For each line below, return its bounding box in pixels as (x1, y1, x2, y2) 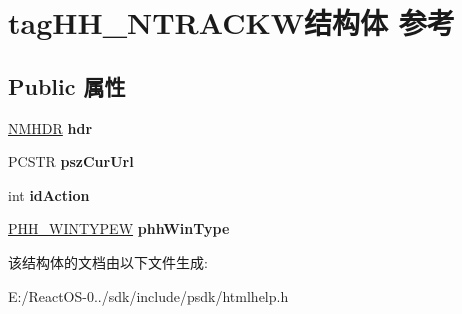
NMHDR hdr (8, 117, 93, 138)
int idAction (8, 184, 90, 205)
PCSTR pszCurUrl (8, 151, 134, 172)
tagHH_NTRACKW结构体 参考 (8, 2, 455, 43)
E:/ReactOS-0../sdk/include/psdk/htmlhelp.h (8, 285, 289, 306)
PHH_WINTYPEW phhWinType (8, 218, 230, 239)
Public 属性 (8, 70, 126, 101)
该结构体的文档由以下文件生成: (8, 251, 208, 272)
